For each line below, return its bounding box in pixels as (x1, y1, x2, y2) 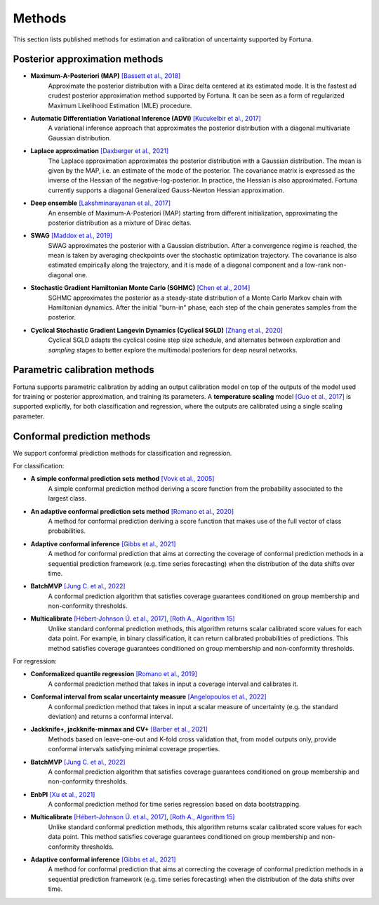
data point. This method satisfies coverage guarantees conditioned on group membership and (48, 833, 321, 841)
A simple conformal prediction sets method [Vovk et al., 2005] (30, 475, 215, 483)
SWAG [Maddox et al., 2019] (30, 232, 113, 240)
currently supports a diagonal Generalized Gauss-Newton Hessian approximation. (48, 186, 285, 194)
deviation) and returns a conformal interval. (48, 712, 173, 720)
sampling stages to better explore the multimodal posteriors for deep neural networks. (48, 345, 298, 354)
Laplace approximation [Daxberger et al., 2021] (30, 147, 169, 155)
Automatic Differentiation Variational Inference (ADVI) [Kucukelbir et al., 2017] (30, 114, 261, 123)
